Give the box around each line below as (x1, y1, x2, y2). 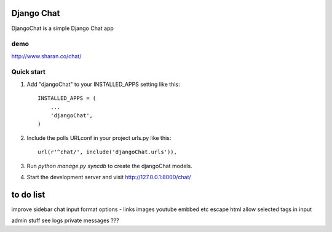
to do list (11, 189, 45, 199)
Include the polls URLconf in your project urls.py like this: (26, 134, 172, 141)
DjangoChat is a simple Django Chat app (11, 25, 114, 32)
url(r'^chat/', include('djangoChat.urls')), (38, 149, 178, 156)
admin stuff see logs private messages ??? (11, 217, 119, 224)
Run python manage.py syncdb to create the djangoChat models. (26, 162, 193, 169)
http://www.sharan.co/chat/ (11, 52, 82, 60)
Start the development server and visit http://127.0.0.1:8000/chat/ (26, 173, 191, 180)
